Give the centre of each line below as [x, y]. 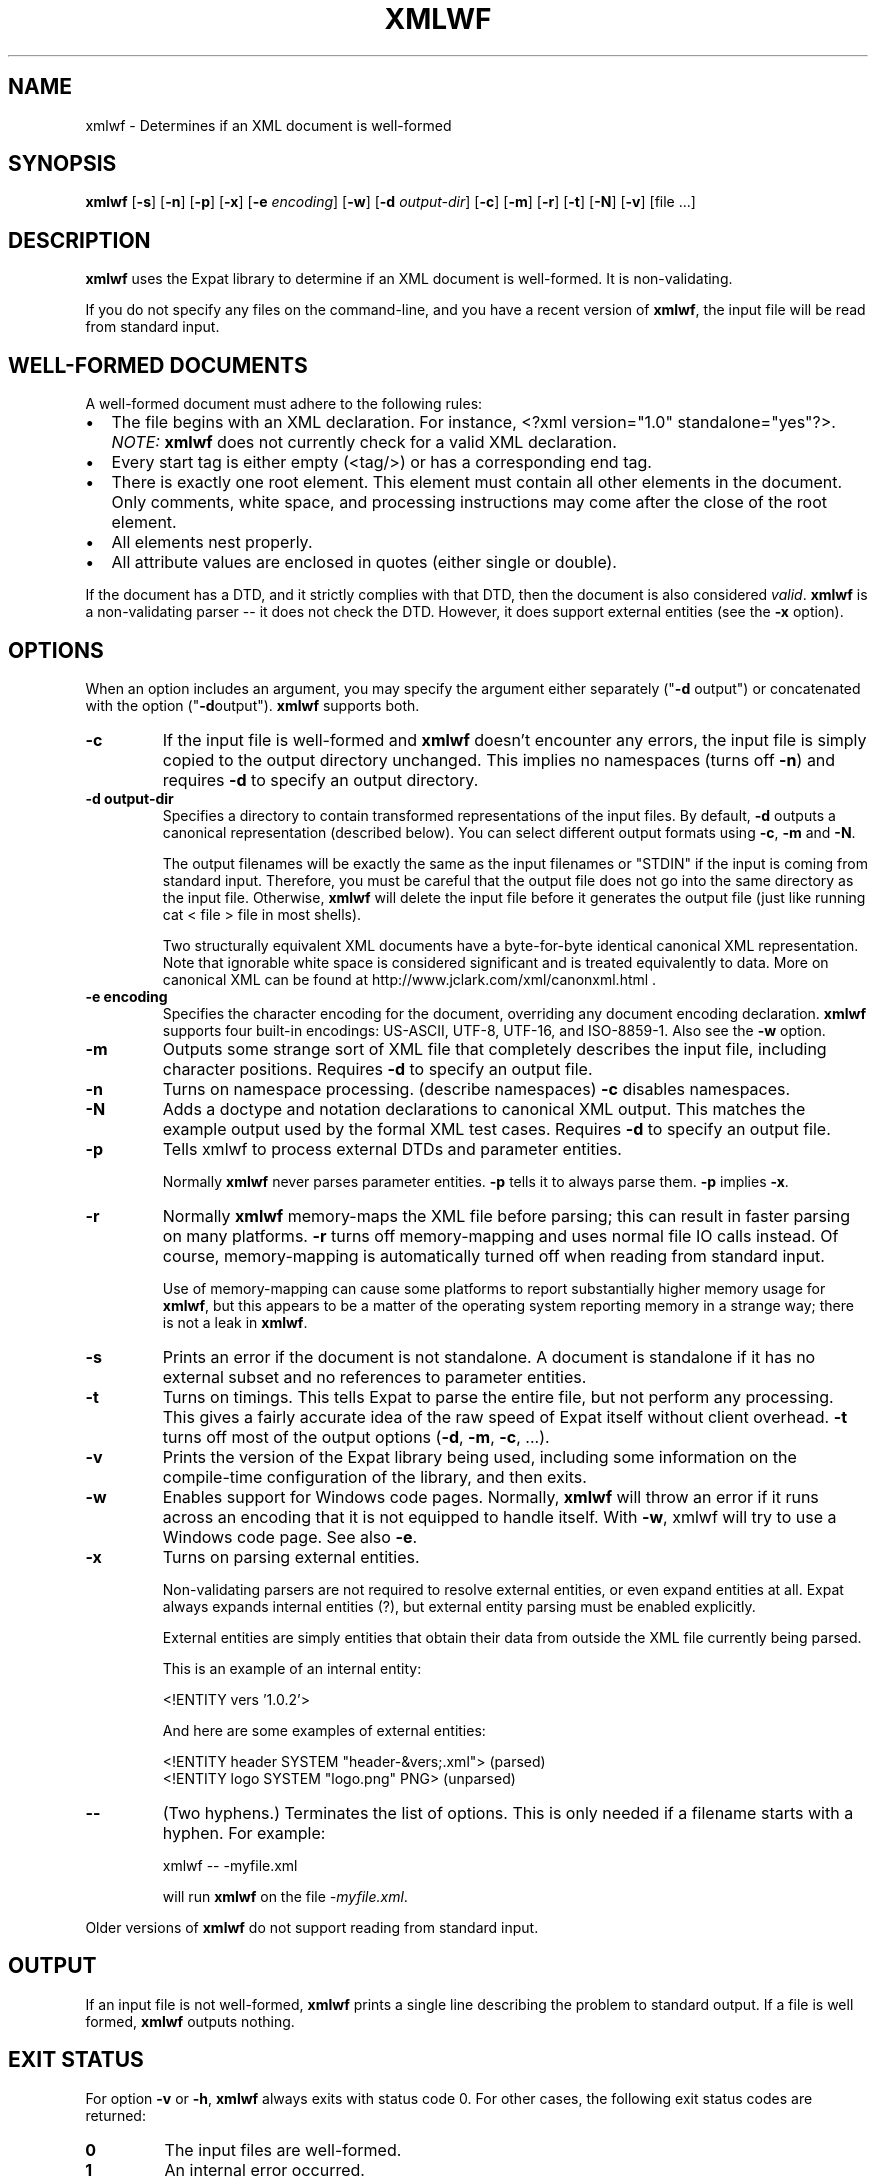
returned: [115, 2115]
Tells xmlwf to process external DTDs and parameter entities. [392, 1148]
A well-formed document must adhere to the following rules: [284, 404]
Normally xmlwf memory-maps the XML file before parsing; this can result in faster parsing [506, 1215]
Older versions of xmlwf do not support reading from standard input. [312, 1927]
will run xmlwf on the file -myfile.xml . [285, 1896]
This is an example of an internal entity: [292, 1668]
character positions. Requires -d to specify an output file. [377, 1068]
